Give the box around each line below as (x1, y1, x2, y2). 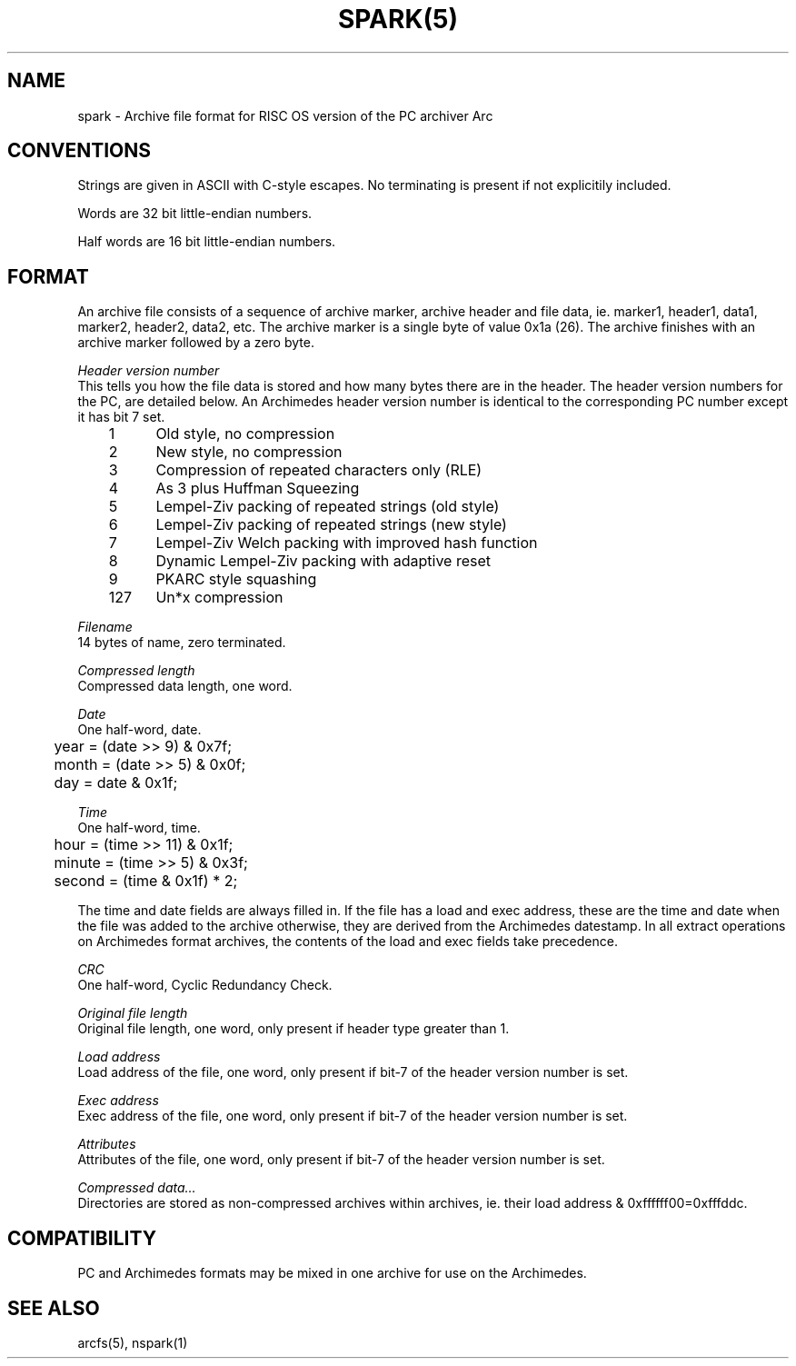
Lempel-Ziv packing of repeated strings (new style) (155, 515, 507, 534)
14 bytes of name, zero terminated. (77, 634, 286, 651)
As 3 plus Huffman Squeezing (155, 479, 360, 498)
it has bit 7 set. (77, 409, 165, 425)
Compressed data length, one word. (77, 678, 293, 694)
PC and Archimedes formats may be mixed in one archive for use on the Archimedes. (77, 1265, 587, 1281)
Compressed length (77, 663, 195, 679)
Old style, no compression (155, 424, 335, 444)
